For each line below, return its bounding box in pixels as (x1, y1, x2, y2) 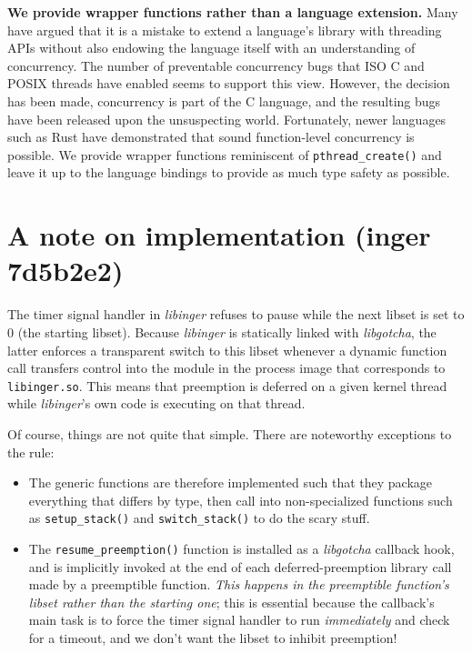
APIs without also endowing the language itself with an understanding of (7, 38, 416, 57)
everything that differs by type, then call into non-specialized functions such (28, 490, 453, 509)
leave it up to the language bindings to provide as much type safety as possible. (7, 163, 450, 182)
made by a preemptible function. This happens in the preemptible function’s (28, 575, 449, 594)
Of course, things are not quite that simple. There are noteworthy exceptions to (7, 424, 452, 443)
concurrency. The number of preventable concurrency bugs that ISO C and (7, 55, 425, 75)
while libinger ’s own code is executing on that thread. (7, 394, 306, 413)
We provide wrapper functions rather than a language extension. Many (7, 3, 458, 21)
